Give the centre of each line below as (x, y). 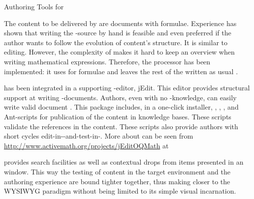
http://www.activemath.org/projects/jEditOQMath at (86, 145)
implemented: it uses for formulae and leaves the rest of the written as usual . (121, 71)
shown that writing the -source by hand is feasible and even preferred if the (118, 33)
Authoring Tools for (34, 6)
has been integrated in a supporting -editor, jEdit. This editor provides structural (127, 88)
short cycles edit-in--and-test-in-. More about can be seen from (99, 136)
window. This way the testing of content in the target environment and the (117, 171)
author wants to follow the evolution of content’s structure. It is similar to (116, 42)
